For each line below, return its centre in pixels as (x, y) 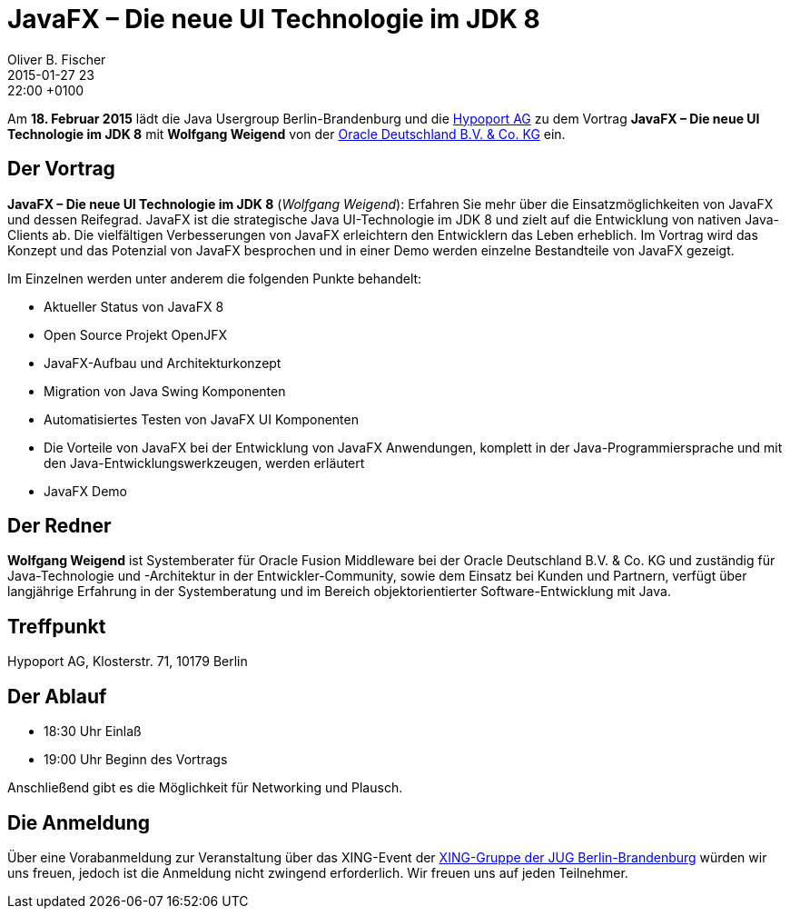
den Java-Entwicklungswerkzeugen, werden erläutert (204, 463)
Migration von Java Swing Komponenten (165, 391)
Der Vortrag (61, 169)
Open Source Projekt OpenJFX (136, 334)
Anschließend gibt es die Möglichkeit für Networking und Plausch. (205, 788)
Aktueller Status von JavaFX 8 (134, 306)
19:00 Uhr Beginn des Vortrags (136, 760)
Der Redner (59, 526)
